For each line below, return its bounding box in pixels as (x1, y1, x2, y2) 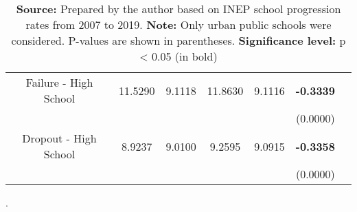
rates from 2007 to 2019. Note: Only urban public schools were (25, 17, 332, 32)
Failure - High (25, 74, 93, 90)
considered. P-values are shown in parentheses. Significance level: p (11, 32, 346, 48)
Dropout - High (22, 130, 97, 146)
